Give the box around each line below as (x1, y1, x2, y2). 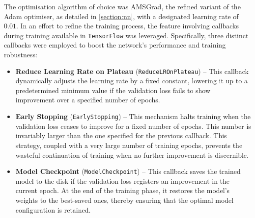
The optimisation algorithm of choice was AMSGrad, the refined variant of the (4, 1, 241, 11)
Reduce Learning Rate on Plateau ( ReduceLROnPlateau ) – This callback (15, 66, 249, 76)
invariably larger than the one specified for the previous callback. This (15, 130, 227, 141)
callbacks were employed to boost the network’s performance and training (4, 40, 226, 50)
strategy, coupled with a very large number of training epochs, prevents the (15, 140, 243, 150)
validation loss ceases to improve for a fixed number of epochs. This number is (15, 121, 251, 131)
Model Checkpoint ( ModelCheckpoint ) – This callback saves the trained (15, 166, 241, 176)
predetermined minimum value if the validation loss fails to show (15, 85, 211, 95)
